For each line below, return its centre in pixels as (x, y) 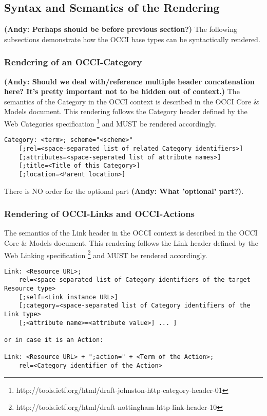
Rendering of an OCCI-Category (73, 62)
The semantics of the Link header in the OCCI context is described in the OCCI (131, 233)
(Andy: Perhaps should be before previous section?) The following (121, 29)
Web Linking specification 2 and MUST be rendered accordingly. (106, 254)
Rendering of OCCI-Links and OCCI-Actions (100, 214)
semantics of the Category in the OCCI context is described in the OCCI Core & (132, 101)
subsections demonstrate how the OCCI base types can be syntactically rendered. (132, 39)
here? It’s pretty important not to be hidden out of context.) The (122, 91)
